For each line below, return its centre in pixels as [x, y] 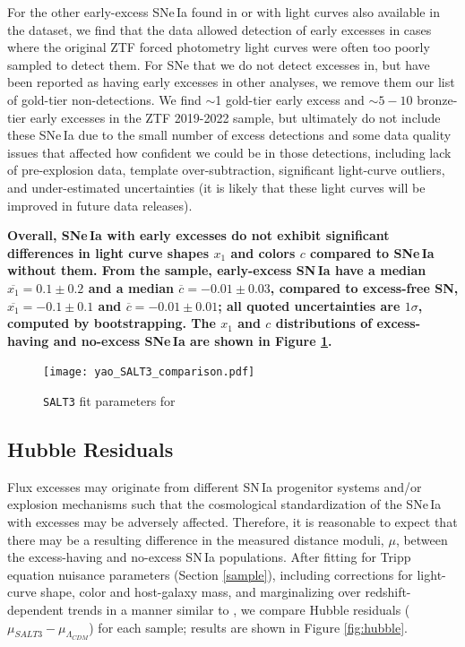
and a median [131, 287]
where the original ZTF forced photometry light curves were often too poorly [219, 47]
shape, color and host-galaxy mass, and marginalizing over [201, 592]
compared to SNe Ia [372, 252]
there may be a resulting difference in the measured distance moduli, [196, 539]
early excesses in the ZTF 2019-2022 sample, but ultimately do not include [235, 117]
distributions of [324, 323]
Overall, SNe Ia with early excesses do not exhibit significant [198, 235]
